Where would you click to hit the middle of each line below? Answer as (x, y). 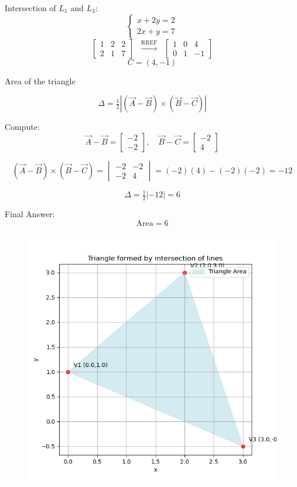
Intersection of (30, 8)
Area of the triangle (40, 80)
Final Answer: (30, 214)
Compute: (22, 127)
